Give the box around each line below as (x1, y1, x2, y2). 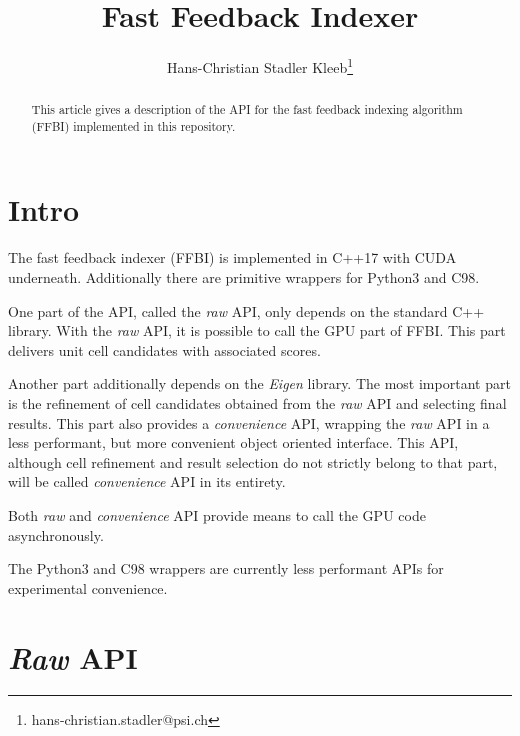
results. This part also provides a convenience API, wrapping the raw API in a (8, 412, 490, 433)
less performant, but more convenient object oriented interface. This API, (8, 432, 459, 453)
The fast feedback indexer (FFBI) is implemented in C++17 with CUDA (8, 247, 457, 268)
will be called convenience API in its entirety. (8, 471, 286, 492)
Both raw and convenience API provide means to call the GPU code (8, 504, 426, 525)
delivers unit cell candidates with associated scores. (8, 339, 321, 360)
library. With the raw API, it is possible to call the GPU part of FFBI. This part (8, 320, 506, 341)
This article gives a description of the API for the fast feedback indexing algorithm (31, 101, 463, 118)
